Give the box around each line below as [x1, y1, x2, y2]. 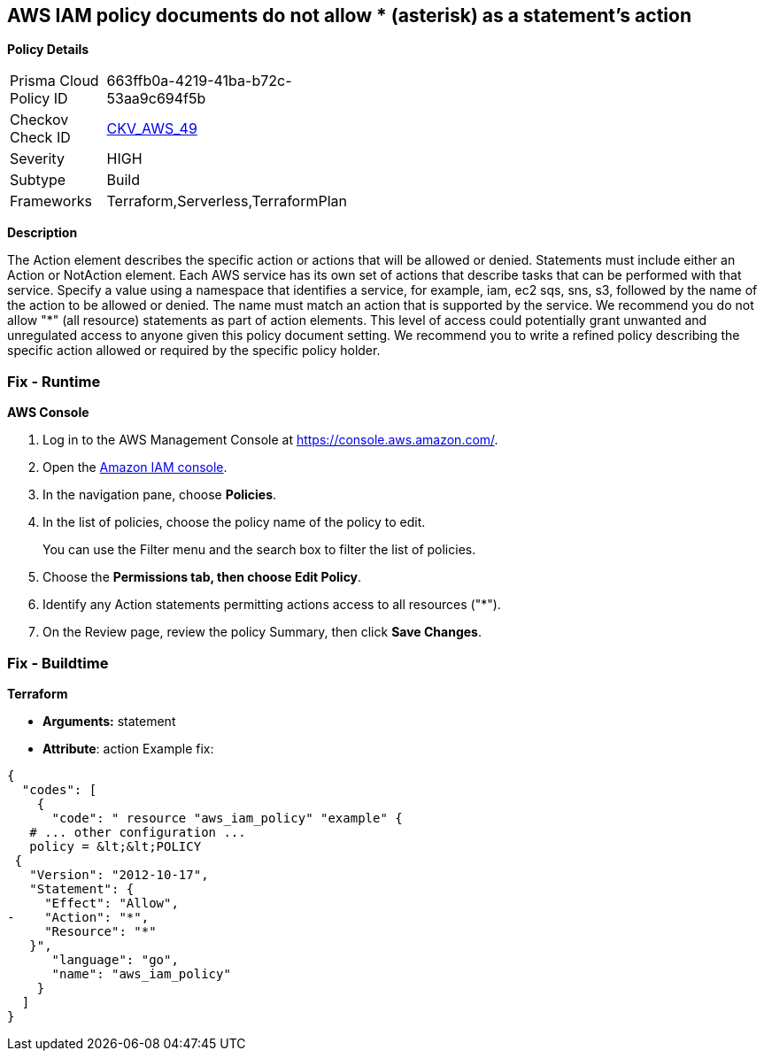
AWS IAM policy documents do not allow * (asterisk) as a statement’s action [7, 4, 691, 27]
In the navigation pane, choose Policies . [42, 487, 277, 503]
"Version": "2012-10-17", [29, 867, 209, 882]
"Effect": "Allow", [44, 895, 179, 910]
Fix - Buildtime [7, 653, 109, 672]
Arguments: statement [42, 713, 176, 729]
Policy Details [7, 42, 89, 58]
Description [7, 225, 78, 241]
